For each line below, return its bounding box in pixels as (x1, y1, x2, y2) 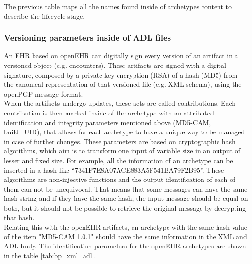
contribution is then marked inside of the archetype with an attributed (4, 107, 214, 117)
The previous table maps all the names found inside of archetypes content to (4, 1, 232, 11)
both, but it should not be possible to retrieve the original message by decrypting (4, 202, 246, 213)
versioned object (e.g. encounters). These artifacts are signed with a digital (4, 60, 226, 70)
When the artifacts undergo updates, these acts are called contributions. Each (4, 98, 236, 108)
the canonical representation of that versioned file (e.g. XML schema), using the (4, 79, 242, 89)
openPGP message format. (4, 88, 83, 99)
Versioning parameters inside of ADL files (4, 32, 171, 44)
